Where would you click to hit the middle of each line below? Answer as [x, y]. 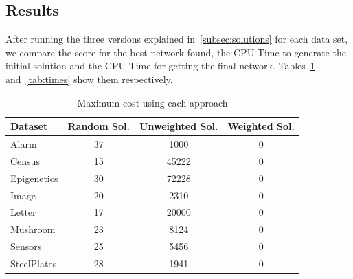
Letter [23, 212]
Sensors [26, 246]
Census [25, 160]
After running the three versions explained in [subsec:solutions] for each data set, [177, 39]
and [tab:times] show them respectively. [89, 79]
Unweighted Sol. [179, 126]
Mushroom [33, 229]
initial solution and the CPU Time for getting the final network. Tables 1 [160, 66]
